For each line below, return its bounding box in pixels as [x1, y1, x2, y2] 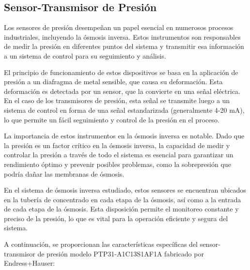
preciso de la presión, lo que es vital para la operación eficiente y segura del [4, 213, 228, 223]
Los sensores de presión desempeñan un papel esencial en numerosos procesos [4, 22, 234, 32]
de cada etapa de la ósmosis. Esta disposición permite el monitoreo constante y [4, 204, 239, 214]
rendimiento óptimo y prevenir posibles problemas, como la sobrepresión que [4, 159, 231, 169]
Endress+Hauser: [4, 258, 55, 268]
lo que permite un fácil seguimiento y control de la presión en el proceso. [4, 114, 219, 124]
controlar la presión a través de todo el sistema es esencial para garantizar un [4, 150, 234, 160]
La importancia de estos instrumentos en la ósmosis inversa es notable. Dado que [4, 131, 245, 141]
